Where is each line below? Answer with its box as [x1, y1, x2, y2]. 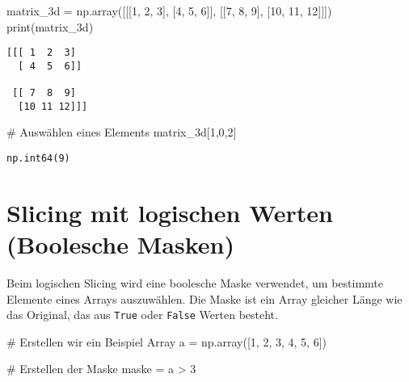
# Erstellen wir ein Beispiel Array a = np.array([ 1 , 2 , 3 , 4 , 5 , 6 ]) [6, 333, 327, 350]
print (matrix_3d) [6, 18, 94, 35]
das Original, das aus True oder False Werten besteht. [6, 306, 278, 323]
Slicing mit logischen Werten [6, 195, 333, 229]
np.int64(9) [6, 153, 70, 165]
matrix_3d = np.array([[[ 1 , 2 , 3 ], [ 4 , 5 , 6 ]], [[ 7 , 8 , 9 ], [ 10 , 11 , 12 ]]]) [6, 2, 332, 19]
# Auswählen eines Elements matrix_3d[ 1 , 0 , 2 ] [6, 124, 237, 141]
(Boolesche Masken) [6, 228, 234, 261]
